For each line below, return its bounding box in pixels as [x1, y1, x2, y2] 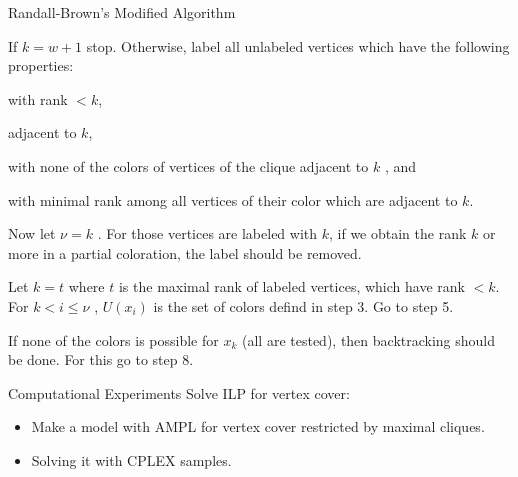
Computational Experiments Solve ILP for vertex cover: [8, 382, 350, 403]
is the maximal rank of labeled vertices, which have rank [118, 276, 465, 297]
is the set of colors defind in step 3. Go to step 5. [153, 295, 454, 316]
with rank [8, 88, 68, 109]
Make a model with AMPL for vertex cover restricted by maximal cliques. [31, 416, 485, 437]
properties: [8, 55, 74, 76]
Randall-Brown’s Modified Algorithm [8, 2, 236, 22]
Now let [8, 223, 56, 244]
